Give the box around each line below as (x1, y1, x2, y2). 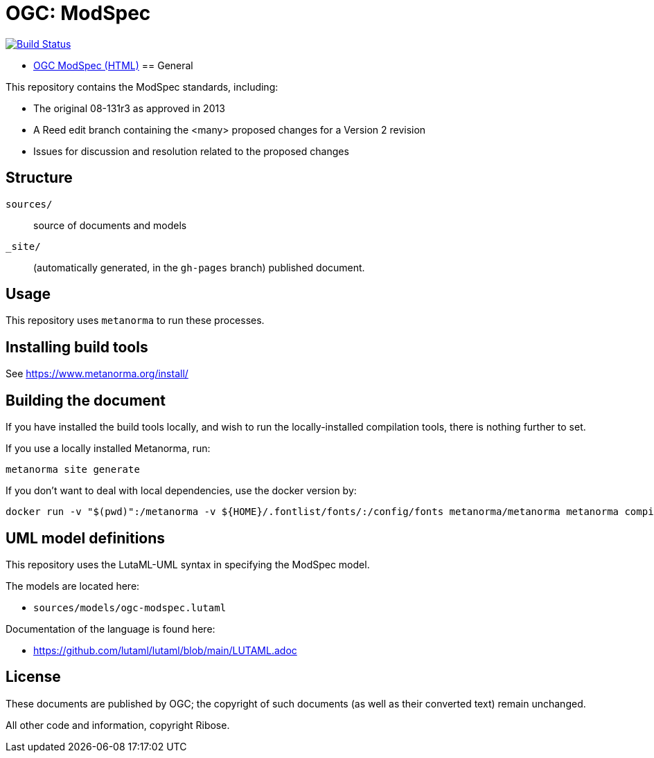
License (6, 668, 61, 686)
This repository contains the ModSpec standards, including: (6, 80, 279, 93)
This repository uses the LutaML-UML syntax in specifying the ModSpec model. (6, 558, 370, 570)
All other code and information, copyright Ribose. (6, 719, 230, 731)
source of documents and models (33, 219, 187, 231)
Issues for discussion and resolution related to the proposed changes (33, 145, 349, 157)
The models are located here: (6, 579, 140, 592)
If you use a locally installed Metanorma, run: (6, 442, 211, 455)
